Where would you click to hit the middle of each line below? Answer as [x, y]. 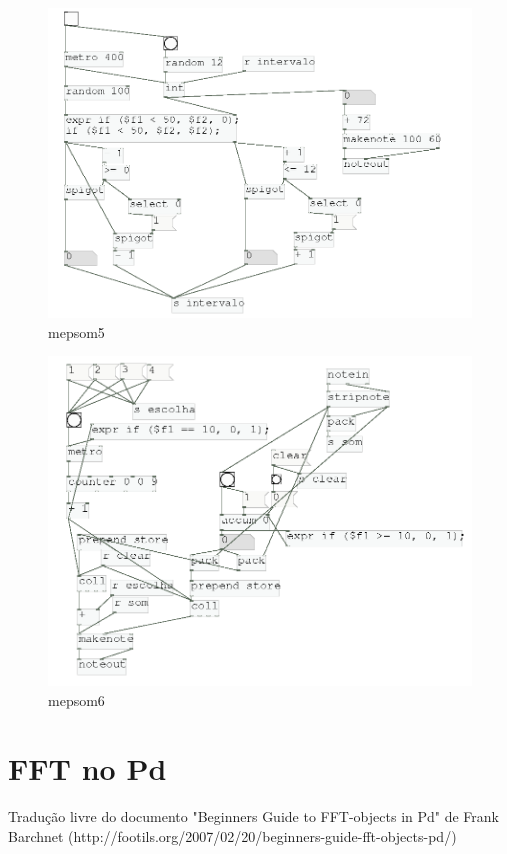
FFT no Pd [87, 768]
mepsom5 [76, 331]
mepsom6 [76, 699]
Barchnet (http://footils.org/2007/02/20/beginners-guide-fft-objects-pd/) [232, 835]
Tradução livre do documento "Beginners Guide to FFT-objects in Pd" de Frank [253, 816]
